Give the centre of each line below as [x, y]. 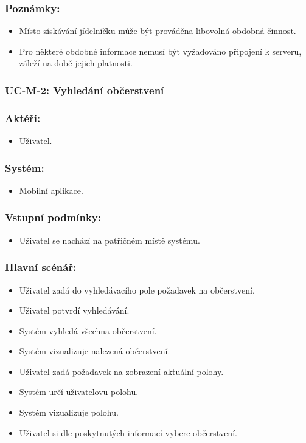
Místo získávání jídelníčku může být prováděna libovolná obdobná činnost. [158, 31]
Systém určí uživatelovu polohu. [79, 392]
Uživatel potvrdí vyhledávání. [74, 310]
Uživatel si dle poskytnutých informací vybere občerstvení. [128, 432]
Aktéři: [23, 118]
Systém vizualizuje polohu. [69, 412]
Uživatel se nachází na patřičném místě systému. [110, 240]
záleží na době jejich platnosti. [76, 63]
